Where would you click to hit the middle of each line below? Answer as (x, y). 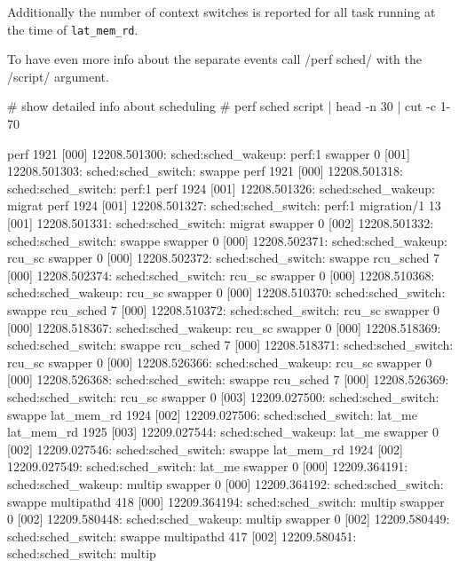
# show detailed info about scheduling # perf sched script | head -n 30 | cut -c (222, 106)
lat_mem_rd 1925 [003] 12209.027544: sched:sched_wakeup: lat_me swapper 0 (223, 432)
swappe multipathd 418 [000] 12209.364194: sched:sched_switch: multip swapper (226, 501)
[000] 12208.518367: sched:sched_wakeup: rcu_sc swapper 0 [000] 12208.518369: (224, 327)
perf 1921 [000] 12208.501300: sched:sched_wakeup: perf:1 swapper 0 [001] (209, 153)
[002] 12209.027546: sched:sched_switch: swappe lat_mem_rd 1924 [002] (205, 449)
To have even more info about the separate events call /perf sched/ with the (214, 59)
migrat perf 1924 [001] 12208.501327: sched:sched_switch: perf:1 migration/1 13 (224, 205)
